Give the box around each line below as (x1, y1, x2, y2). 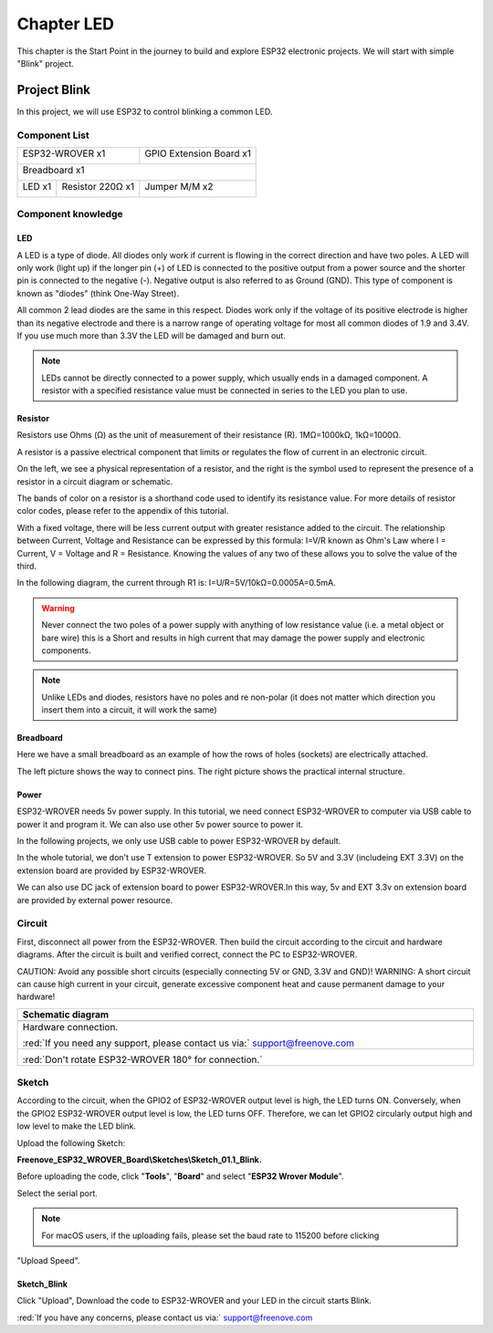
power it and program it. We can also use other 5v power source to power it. (16, 818, 304, 829)
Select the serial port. (16, 1187, 98, 1199)
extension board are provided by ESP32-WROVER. (16, 865, 207, 876)
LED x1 (22, 180, 52, 193)
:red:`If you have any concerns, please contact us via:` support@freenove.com (16, 1312, 313, 1323)
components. (41, 644, 91, 656)
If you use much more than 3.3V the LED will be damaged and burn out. (16, 329, 287, 341)
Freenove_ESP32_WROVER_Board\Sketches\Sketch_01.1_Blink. (16, 1154, 262, 1165)
